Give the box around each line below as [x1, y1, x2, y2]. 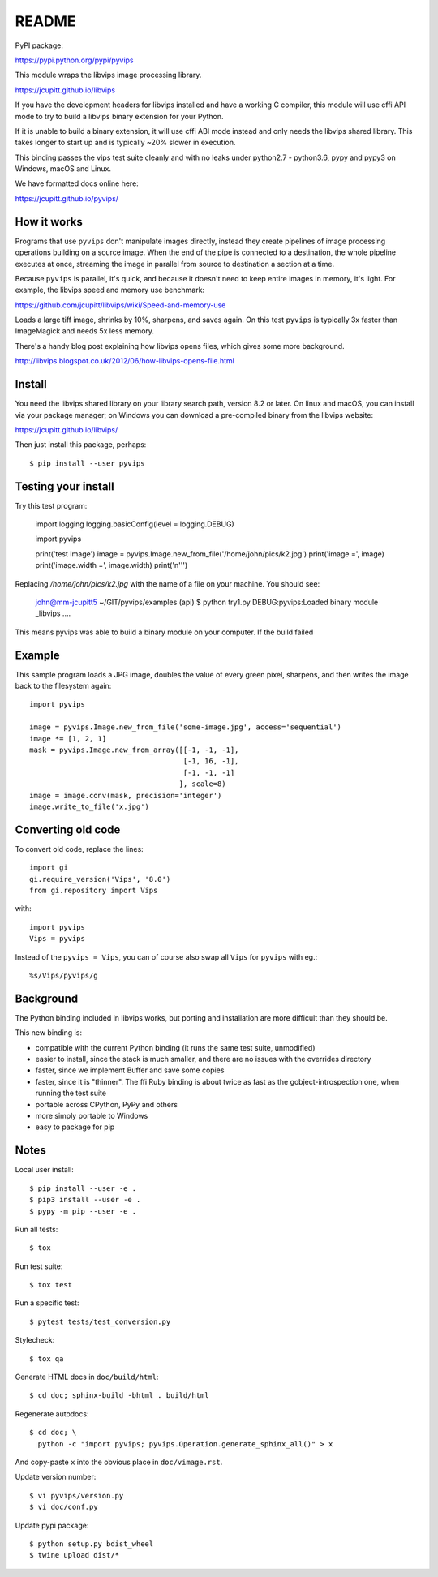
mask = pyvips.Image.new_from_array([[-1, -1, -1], [29, 746, 239, 754]
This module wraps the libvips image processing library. [15, 70, 202, 80]
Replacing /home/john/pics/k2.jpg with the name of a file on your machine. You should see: [15, 578, 320, 588]
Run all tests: [15, 1224, 58, 1234]
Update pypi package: [15, 1520, 89, 1530]
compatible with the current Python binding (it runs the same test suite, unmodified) [35, 1042, 316, 1052]
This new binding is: [15, 1028, 83, 1038]
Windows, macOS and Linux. [15, 164, 111, 174]
